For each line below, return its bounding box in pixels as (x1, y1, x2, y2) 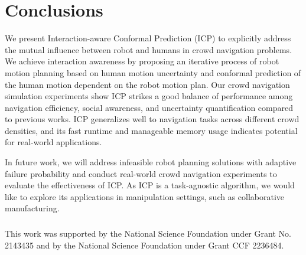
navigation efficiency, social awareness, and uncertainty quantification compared (5, 101, 294, 113)
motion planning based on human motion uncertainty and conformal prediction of (5, 66, 301, 79)
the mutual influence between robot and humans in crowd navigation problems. (5, 43, 292, 55)
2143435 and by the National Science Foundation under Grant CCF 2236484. (5, 238, 284, 251)
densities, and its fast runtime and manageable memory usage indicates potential (5, 124, 298, 136)
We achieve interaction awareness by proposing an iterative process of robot (5, 55, 279, 67)
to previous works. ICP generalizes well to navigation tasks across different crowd (5, 113, 300, 125)
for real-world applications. (5, 136, 102, 148)
